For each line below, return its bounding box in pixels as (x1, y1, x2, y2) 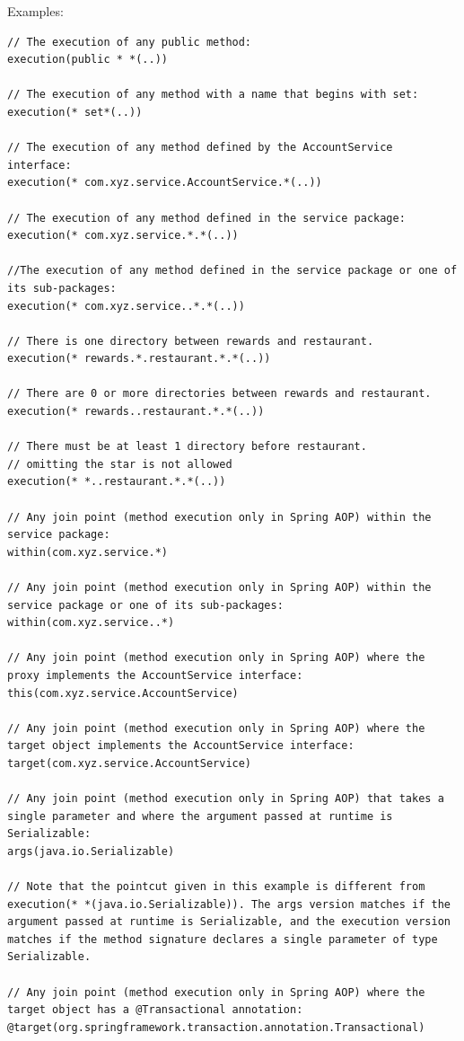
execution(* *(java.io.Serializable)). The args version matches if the (7, 897, 451, 911)
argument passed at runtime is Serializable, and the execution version (7, 915, 451, 929)
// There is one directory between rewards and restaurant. (7, 334, 374, 348)
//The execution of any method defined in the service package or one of (7, 264, 458, 278)
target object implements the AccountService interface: (7, 739, 355, 753)
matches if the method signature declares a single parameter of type (7, 932, 438, 946)
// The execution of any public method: (7, 35, 252, 49)
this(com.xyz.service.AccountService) (7, 686, 239, 700)
